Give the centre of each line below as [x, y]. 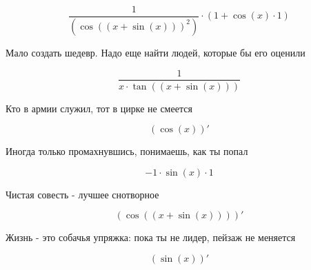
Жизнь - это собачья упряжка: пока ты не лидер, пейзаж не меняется [151, 237]
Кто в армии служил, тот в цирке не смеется [99, 108]
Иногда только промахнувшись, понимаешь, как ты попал [127, 151]
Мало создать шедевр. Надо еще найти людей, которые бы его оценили [155, 52]
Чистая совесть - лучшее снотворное [82, 194]
